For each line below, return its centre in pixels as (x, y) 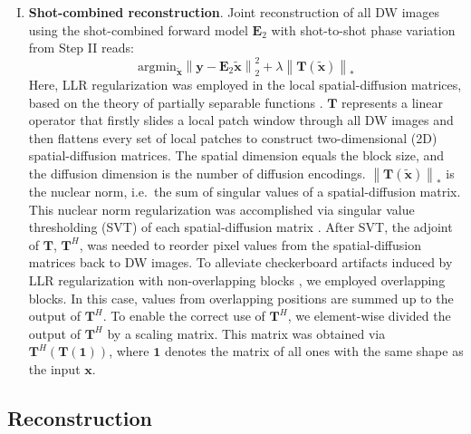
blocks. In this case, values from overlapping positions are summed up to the (241, 298)
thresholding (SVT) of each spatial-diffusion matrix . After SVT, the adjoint (240, 227)
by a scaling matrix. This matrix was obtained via (246, 333)
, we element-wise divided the (369, 316)
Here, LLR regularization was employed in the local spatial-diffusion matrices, (245, 85)
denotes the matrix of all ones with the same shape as (314, 351)
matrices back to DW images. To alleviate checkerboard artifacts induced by (240, 262)
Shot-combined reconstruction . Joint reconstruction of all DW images (234, 12)
